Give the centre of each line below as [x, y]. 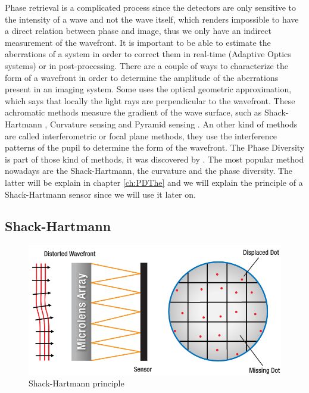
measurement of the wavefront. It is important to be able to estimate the [138, 42]
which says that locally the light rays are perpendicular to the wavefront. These [150, 100]
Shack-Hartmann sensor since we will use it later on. [100, 194]
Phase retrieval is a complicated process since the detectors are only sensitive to [150, 7]
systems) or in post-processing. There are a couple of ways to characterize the [146, 65]
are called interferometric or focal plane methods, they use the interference [141, 135]
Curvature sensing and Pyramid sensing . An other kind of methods [174, 124]
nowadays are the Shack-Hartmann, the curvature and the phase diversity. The [149, 171]
